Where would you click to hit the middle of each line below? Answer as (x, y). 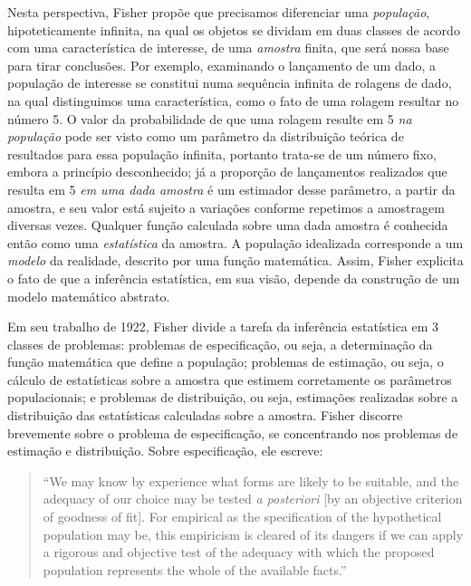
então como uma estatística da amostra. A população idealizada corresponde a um (235, 242)
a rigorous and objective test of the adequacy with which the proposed (239, 552)
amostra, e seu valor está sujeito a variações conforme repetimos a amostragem (226, 207)
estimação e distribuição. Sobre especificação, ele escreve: (165, 451)
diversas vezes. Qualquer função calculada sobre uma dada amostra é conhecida (228, 225)
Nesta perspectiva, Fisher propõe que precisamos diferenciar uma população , (219, 12)
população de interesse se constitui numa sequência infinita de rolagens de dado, (230, 83)
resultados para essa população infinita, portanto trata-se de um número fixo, (222, 154)
